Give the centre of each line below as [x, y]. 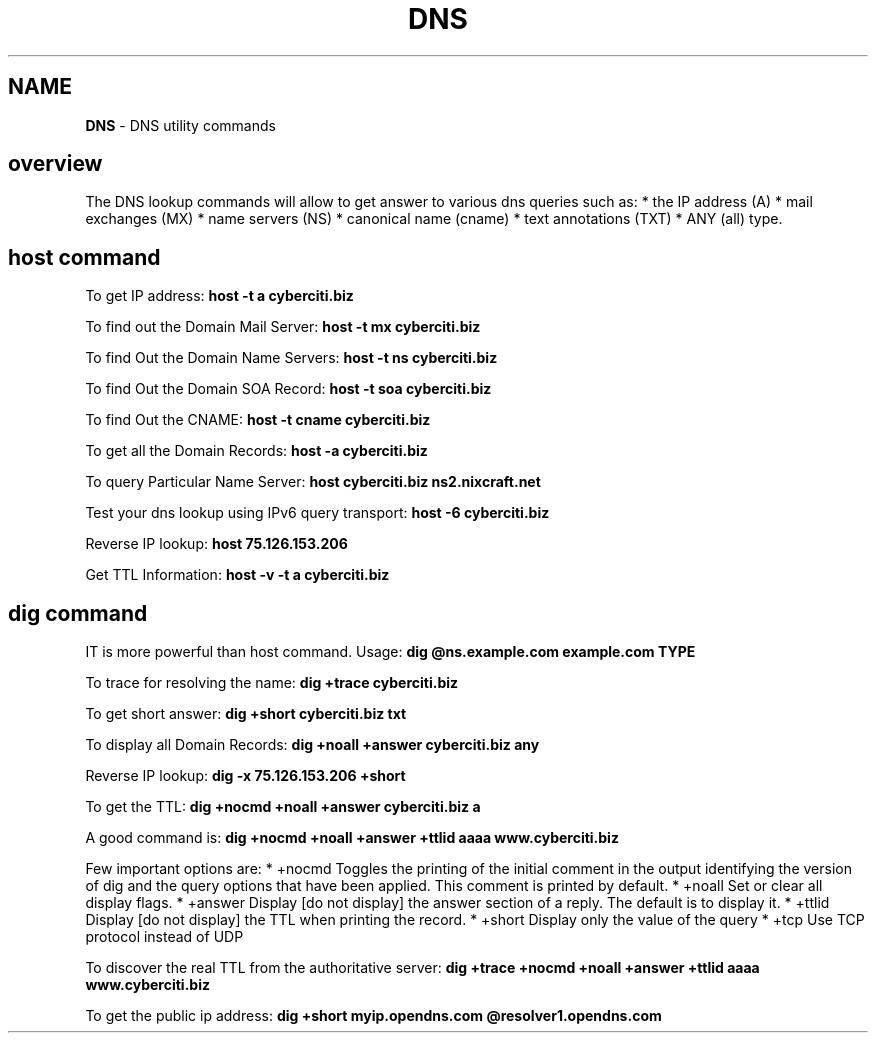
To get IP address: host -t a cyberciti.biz [219, 296]
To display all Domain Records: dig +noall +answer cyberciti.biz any [312, 745]
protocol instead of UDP [164, 937]
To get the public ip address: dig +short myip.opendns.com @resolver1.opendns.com [373, 1016]
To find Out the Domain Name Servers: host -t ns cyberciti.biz [291, 358]
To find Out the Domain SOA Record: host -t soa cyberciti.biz [288, 389]
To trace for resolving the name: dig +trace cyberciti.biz [272, 683]
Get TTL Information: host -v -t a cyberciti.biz [237, 575]
